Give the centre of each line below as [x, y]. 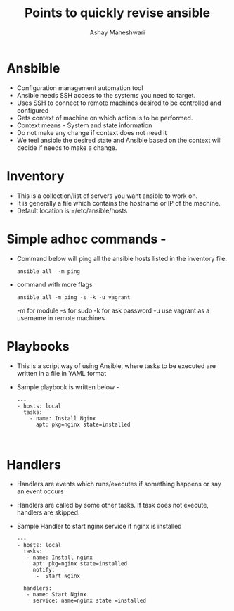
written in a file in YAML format [61, 373]
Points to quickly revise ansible [117, 13]
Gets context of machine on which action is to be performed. [105, 118]
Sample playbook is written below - [68, 387]
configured [33, 110]
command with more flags [54, 284]
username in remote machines [61, 317]
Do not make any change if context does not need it [92, 132]
